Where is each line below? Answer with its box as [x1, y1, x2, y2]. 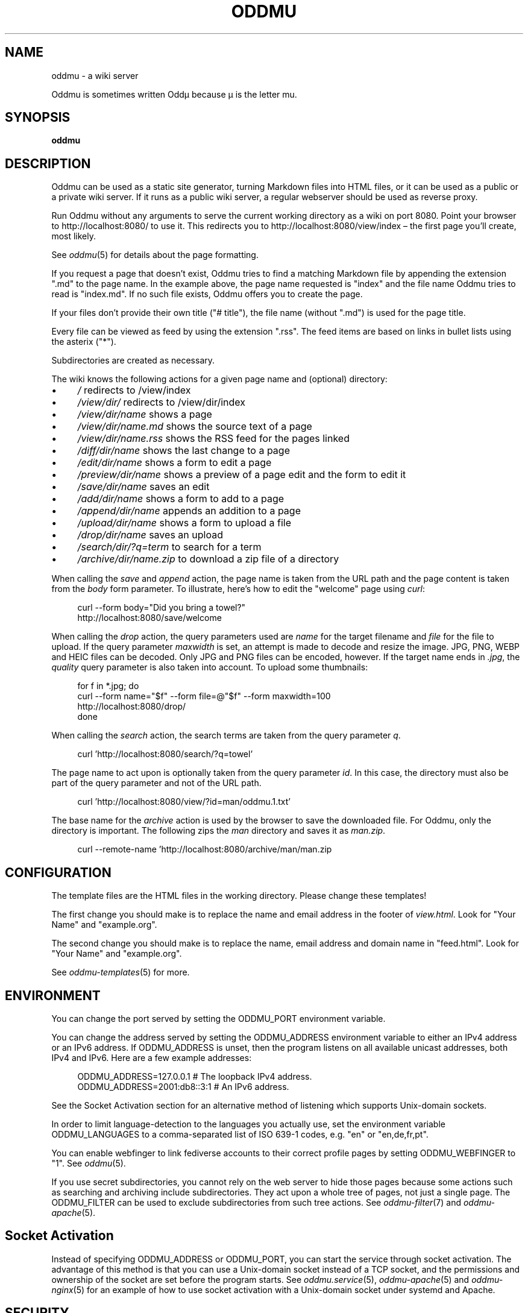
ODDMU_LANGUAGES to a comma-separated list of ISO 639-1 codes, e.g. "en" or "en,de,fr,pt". [51, 1129, 429, 1139]
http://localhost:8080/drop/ [77, 701, 186, 712]
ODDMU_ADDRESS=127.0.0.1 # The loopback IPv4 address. [77, 1071, 312, 1082]
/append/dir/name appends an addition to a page [77, 505, 301, 517]
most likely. [51, 231, 96, 242]
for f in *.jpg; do [77, 681, 139, 691]
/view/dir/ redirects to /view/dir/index [77, 396, 246, 409]
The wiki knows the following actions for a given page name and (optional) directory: [51, 374, 388, 385]
